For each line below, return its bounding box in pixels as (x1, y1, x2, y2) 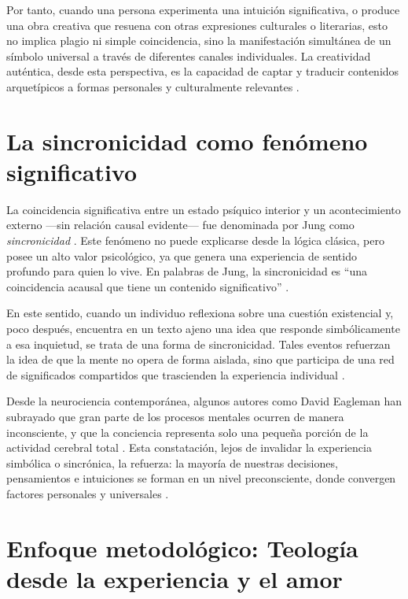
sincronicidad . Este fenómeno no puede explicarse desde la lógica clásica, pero (6, 232, 384, 249)
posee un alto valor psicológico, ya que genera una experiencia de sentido (6, 247, 357, 264)
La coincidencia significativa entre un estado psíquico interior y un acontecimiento (6, 201, 401, 217)
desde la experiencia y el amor (6, 562, 343, 594)
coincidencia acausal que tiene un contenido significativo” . (6, 278, 289, 294)
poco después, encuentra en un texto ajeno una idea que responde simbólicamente (6, 320, 400, 337)
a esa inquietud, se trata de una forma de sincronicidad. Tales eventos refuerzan (6, 335, 391, 352)
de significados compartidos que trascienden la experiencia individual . (6, 366, 345, 383)
